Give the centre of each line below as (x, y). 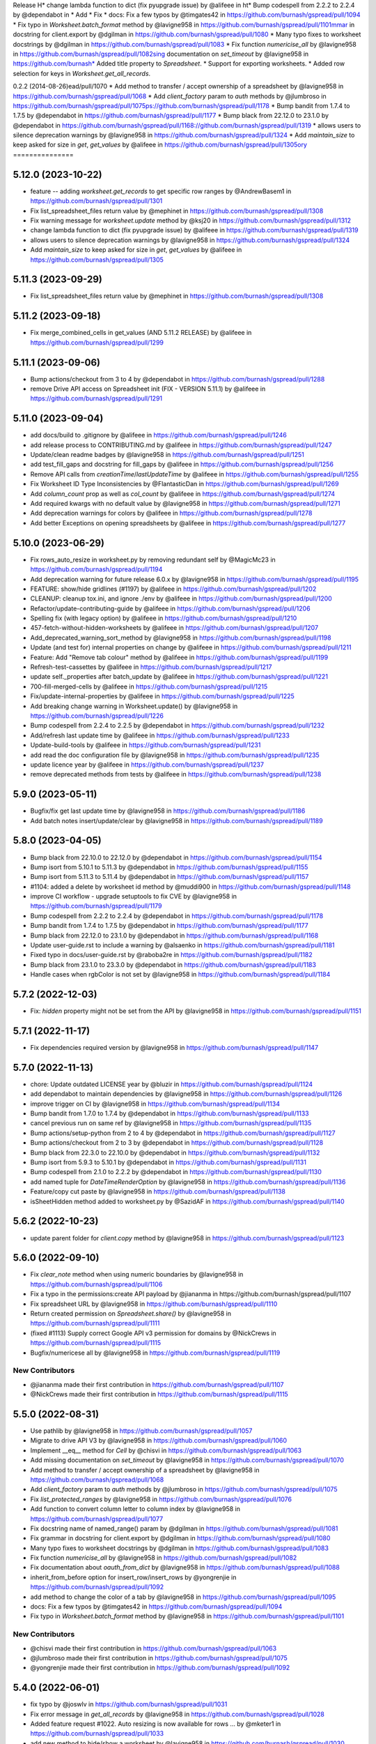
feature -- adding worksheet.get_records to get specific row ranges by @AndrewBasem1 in (161, 191)
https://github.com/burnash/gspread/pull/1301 (96, 201)
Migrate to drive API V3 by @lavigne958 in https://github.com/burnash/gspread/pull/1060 (159, 1441)
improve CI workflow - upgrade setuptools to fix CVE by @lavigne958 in (133, 896)
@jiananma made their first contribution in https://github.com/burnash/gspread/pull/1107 (157, 1384)
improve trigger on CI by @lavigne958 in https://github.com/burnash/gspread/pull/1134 (155, 1104)
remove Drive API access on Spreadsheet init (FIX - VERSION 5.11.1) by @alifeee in (148, 389)
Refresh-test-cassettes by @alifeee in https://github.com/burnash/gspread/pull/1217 (151, 667)
